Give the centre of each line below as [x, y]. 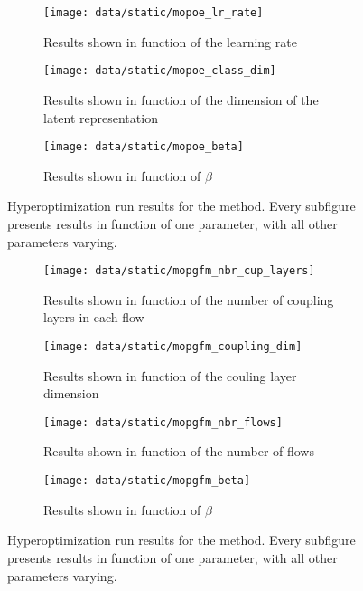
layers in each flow [94, 317]
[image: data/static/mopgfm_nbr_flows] [163, 422]
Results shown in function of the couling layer [170, 375]
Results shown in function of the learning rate [170, 41]
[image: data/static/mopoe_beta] [144, 147]
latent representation [101, 117]
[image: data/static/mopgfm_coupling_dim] [173, 346]
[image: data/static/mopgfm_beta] [147, 481]
